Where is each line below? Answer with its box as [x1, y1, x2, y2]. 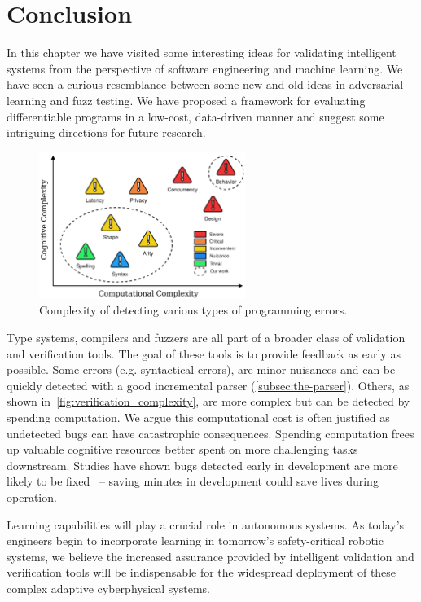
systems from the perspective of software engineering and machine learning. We [7, 59, 403, 77]
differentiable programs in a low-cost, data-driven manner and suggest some [7, 108, 384, 125]
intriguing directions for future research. [7, 124, 206, 141]
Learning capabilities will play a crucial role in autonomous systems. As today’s [7, 516, 405, 533]
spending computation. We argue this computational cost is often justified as [7, 408, 390, 425]
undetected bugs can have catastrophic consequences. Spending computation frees [7, 424, 414, 442]
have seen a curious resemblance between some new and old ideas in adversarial [7, 76, 404, 93]
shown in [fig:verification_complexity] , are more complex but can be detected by [7, 393, 410, 410]
